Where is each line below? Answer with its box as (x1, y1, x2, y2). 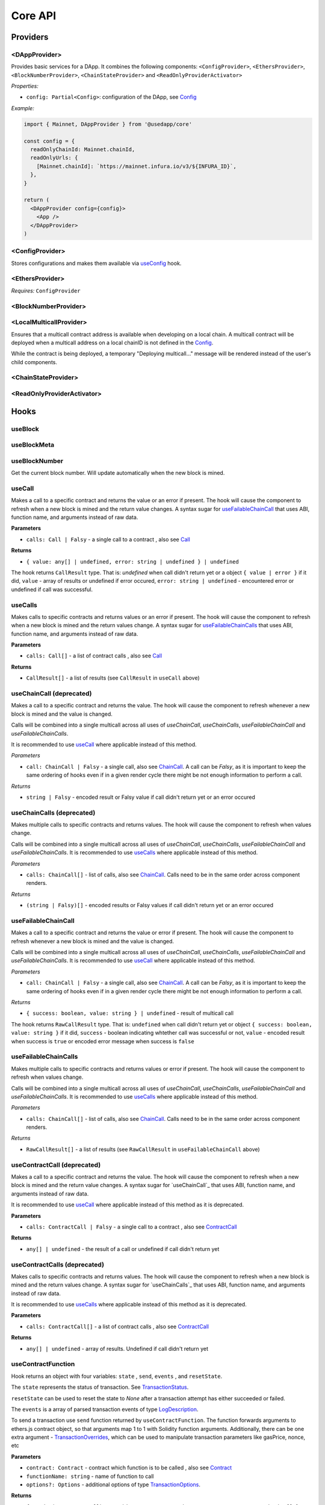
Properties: (11, 82, 39, 90)
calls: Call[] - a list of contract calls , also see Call (26, 652, 162, 659)
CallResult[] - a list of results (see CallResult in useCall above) (26, 674, 200, 681)
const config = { (23, 137, 75, 144)
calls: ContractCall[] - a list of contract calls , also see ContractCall (26, 1323, 209, 1330)
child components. (11, 358, 57, 365)
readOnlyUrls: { (30, 154, 78, 161)
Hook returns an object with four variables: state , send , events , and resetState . (11, 1373, 223, 1380)
